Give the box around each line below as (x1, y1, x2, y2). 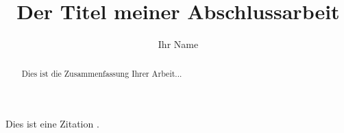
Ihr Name (158, 37, 199, 51)
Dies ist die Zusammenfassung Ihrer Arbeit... (21, 67, 182, 79)
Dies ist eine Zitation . (5, 117, 99, 131)
